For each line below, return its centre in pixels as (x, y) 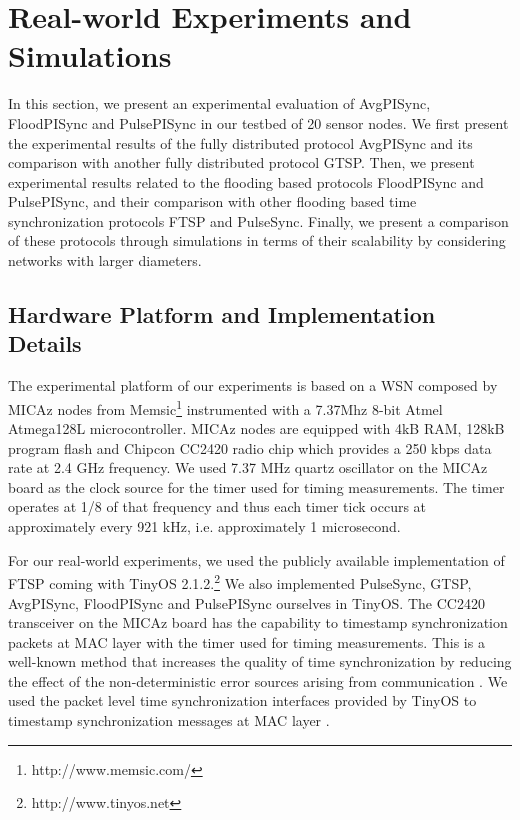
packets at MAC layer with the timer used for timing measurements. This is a (246, 641)
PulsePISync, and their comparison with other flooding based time (212, 201)
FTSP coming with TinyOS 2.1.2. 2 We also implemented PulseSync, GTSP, (240, 581)
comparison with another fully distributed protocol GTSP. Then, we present (241, 162)
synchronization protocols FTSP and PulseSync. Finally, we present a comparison (258, 220)
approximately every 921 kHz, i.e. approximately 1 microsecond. (204, 526)
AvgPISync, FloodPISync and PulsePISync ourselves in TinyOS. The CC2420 (246, 602)
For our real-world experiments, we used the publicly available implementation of (256, 559)
